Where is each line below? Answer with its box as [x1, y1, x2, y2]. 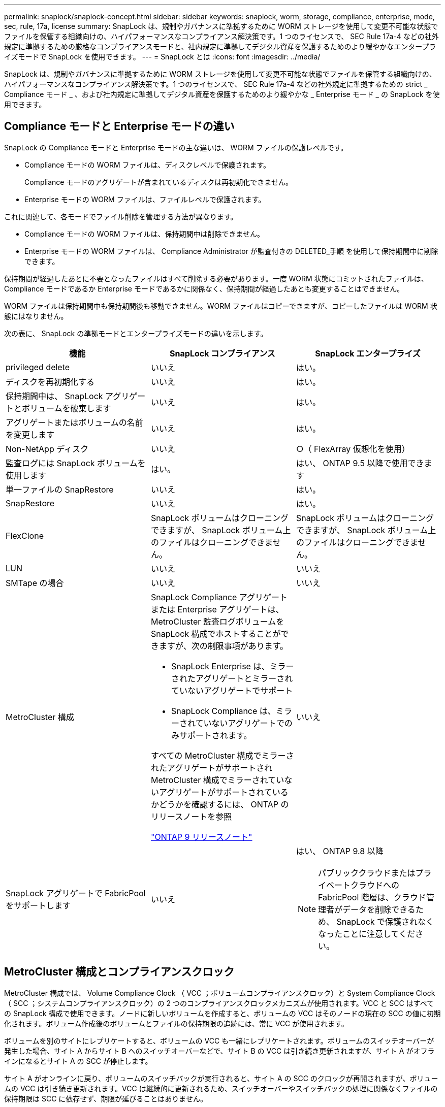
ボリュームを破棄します [22, 403, 111, 413]
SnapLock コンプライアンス [170, 348, 275, 359]
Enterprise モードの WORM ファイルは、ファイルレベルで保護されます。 [24, 194, 266, 204]
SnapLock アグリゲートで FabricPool [6, 888, 146, 898]
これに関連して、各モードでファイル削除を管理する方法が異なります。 [4, 212, 238, 221]
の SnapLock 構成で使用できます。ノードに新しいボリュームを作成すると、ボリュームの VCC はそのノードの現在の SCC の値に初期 [4, 1008, 441, 1018]
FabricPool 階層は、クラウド [318, 892, 426, 902]
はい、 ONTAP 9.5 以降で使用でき [296, 458, 424, 468]
